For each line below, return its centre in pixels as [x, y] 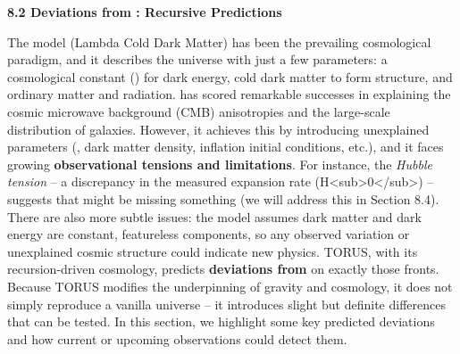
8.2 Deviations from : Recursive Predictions [145, 12]
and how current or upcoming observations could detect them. [177, 338]
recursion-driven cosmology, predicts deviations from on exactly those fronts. [223, 269]
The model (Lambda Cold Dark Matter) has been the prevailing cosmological [219, 41]
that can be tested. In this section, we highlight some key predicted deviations [221, 321]
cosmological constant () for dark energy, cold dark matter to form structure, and [230, 76]
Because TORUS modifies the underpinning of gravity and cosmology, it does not [230, 286]
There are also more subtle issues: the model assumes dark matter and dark [214, 216]
